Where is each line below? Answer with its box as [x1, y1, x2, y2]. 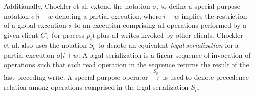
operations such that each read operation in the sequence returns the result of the [4, 59, 249, 69]
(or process [51, 29, 85, 39]
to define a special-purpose [161, 1, 241, 11]
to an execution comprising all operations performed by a [74, 20, 247, 30]
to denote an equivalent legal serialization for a [98, 39, 239, 50]
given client [4, 29, 38, 39]
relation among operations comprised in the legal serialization [4, 82, 189, 92]
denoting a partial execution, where [55, 10, 162, 20]
